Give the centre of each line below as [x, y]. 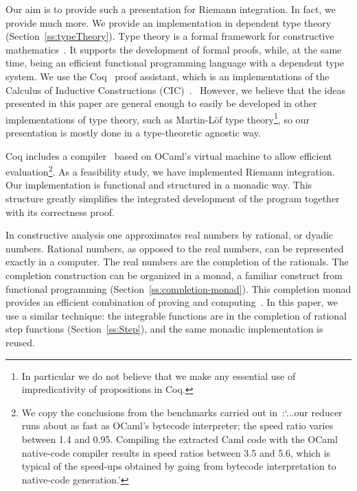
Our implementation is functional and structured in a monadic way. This [159, 185]
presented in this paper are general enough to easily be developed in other [161, 103]
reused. [20, 342]
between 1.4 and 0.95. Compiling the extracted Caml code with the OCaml [180, 439]
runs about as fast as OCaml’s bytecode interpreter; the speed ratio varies [177, 426]
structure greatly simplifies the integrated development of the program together [173, 199]
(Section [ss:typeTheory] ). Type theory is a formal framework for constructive [170, 36]
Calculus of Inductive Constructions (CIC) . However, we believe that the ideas [176, 89]
